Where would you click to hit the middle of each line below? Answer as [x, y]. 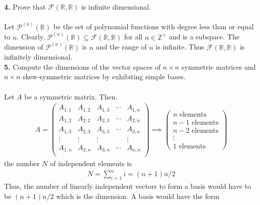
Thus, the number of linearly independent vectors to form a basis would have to [128, 186]
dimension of [24, 47]
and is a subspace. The [204, 37]
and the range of [121, 47]
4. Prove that [25, 7]
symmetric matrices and [219, 66]
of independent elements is [91, 163]
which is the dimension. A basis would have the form [138, 196]
